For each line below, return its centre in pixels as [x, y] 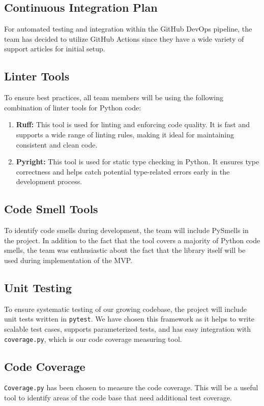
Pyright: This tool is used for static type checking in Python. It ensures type [138, 162]
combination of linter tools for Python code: [73, 107]
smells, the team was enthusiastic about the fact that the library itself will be [125, 250]
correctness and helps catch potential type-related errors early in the [123, 171]
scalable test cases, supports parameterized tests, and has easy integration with [128, 328]
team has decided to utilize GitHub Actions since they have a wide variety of [124, 38]
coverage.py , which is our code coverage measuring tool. [93, 339]
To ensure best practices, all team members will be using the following [114, 97]
